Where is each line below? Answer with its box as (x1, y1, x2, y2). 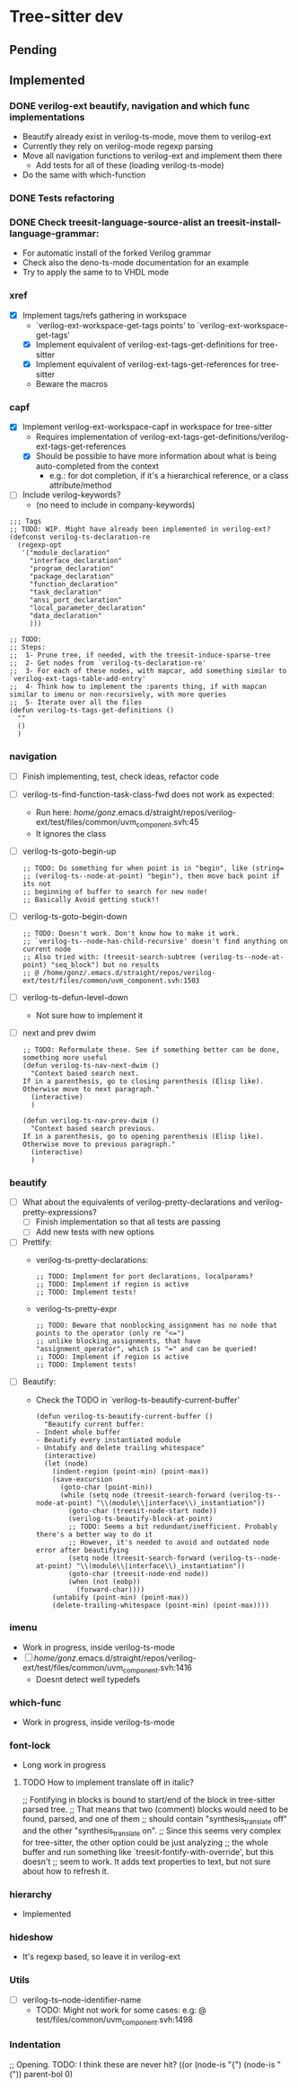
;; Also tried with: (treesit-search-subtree (22, 952, 196, 962)
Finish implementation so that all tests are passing (35, 1216, 221, 1227)
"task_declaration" (29, 587, 102, 597)
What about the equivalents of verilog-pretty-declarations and (22, 1196, 253, 1207)
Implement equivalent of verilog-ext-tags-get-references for (35, 358, 259, 370)
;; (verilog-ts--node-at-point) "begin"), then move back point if (22, 871, 280, 881)
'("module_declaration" (21, 549, 110, 558)
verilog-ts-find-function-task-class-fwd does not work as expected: (22, 789, 276, 800)
